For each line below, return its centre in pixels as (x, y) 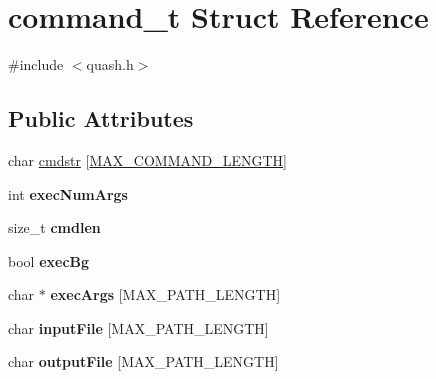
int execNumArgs (68, 193)
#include (36, 64)
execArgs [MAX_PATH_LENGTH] (165, 294)
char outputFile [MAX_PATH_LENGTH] (143, 361)
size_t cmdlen (54, 227)
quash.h (110, 64)
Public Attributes (101, 118)
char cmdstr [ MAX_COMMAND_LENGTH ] (147, 159)
